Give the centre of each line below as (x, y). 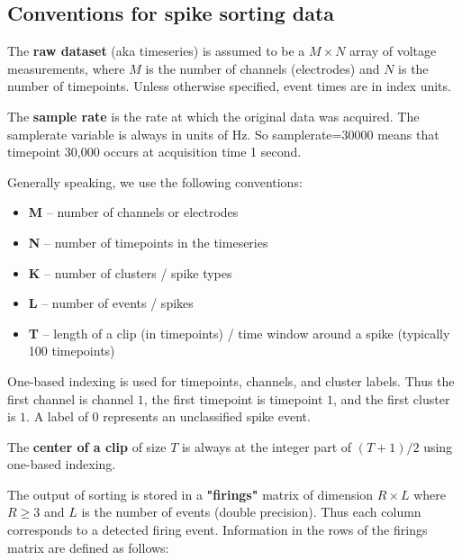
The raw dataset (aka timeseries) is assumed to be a (156, 51)
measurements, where (66, 68)
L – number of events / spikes (111, 303)
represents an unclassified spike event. (207, 416)
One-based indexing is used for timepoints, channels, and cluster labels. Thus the (231, 380)
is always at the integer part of (267, 446)
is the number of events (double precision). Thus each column (251, 512)
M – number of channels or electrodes (133, 212)
